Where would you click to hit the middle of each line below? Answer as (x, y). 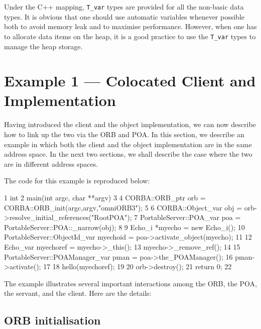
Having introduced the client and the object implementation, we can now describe (130, 124)
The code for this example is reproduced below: (77, 181)
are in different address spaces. (51, 163)
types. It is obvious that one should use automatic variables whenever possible (124, 16)
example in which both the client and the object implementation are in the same (128, 144)
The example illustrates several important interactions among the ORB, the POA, (130, 283)
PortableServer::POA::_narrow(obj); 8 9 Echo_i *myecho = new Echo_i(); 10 (124, 227)
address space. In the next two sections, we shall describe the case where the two (128, 154)
